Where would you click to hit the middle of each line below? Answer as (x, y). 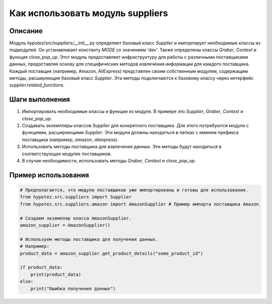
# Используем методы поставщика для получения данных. (89, 239)
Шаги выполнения (40, 100)
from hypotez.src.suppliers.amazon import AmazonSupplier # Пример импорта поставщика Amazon (140, 204)
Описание (26, 31)
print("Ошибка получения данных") (73, 288)
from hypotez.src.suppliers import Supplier (76, 197)
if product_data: (41, 267)
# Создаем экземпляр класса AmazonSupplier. (76, 218)
